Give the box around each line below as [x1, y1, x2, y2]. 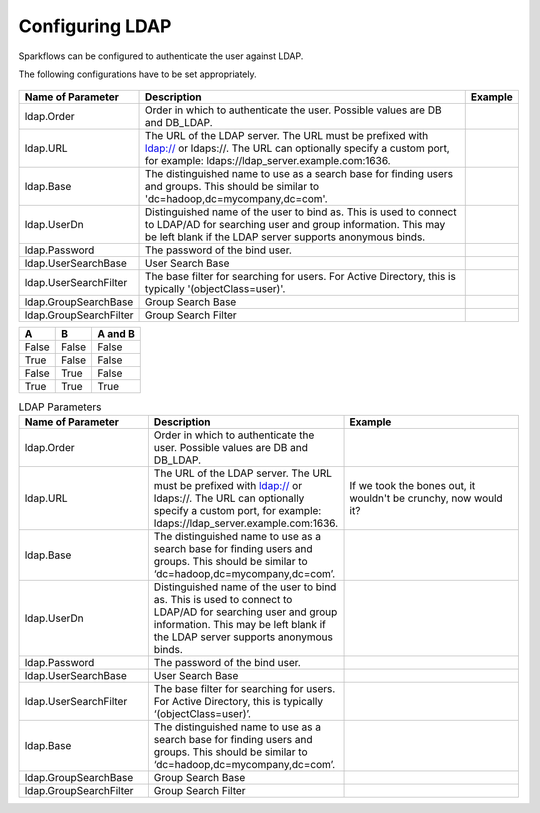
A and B [97, 327, 135, 341]
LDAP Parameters [18, 400, 102, 414]
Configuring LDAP [18, 15, 172, 37]
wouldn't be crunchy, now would [349, 491, 504, 505]
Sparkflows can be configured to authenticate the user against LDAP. [18, 50, 304, 62]
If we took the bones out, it [349, 478, 476, 492]
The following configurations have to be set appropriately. [18, 68, 257, 80]
